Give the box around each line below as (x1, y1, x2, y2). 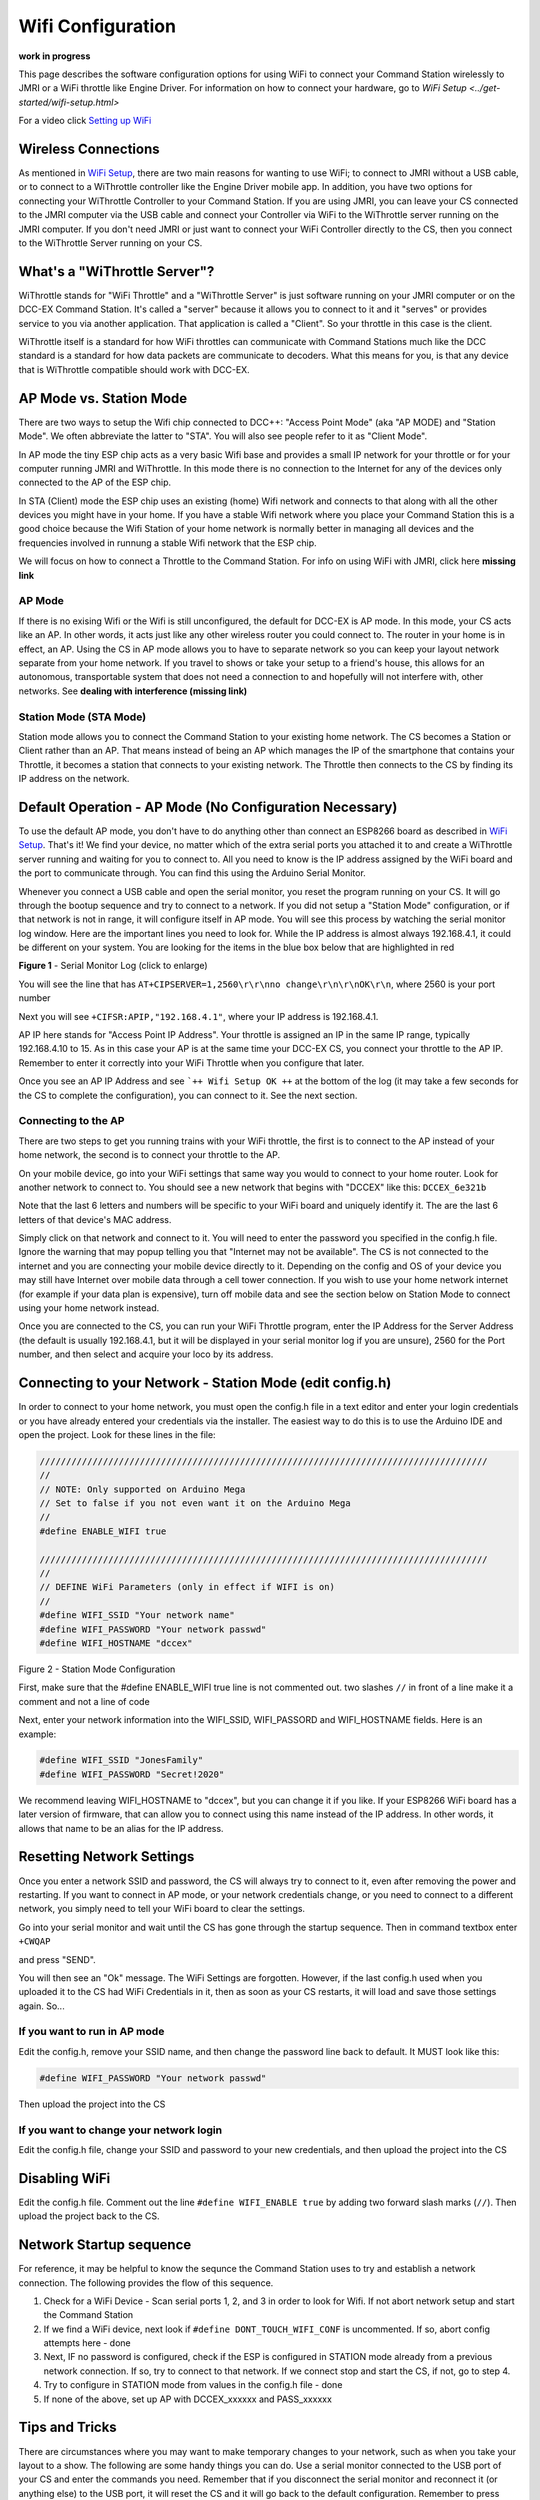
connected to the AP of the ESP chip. (18, 476, 172, 489)
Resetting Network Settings (18, 1848, 195, 1865)
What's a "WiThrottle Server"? (18, 263, 215, 280)
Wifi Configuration (18, 15, 177, 37)
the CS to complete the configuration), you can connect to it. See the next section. (18, 1089, 358, 1101)
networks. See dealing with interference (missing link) (18, 685, 248, 697)
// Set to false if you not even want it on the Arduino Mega (39, 1498, 351, 1509)
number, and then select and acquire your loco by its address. (18, 1348, 274, 1360)
